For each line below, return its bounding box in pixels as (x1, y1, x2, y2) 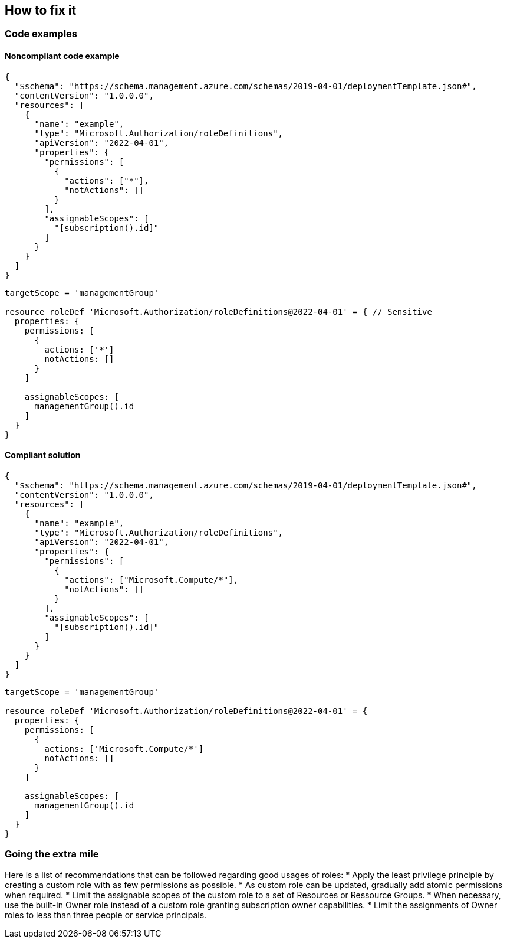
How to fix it (5, 3, 77, 18)
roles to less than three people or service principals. (5, 909, 207, 920)
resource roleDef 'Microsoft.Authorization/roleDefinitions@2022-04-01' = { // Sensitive (5, 306, 432, 316)
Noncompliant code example (5, 51, 120, 61)
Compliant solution (5, 450, 81, 461)
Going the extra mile (5, 848, 99, 860)
